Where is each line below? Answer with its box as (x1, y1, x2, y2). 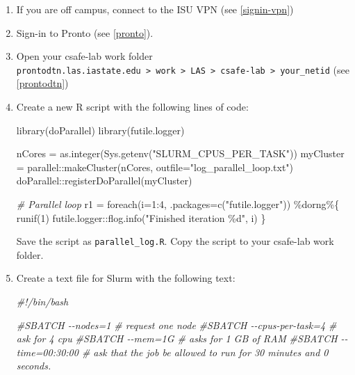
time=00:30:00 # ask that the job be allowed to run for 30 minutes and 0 (16, 344, 329, 359)
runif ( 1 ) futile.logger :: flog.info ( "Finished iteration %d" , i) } (16, 210, 266, 225)
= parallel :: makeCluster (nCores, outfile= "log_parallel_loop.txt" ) (16, 159, 294, 174)
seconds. (16, 358, 51, 373)
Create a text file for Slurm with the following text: (16, 271, 236, 285)
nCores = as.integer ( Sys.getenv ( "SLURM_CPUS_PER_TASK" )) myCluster (16, 146, 345, 161)
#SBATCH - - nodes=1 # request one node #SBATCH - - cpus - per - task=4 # (16, 317, 337, 332)
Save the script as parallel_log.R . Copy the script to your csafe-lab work (16, 234, 334, 248)
